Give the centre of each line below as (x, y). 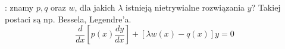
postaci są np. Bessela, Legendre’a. (68, 19)
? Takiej (266, 7)
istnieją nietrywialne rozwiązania (185, 7)
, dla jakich (95, 7)
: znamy (19, 7)
